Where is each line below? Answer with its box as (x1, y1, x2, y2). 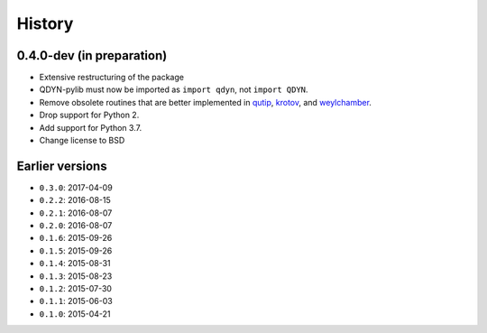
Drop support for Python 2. (39, 109, 140, 121)
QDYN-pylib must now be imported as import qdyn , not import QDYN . (39, 84, 308, 95)
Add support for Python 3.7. (39, 122, 142, 133)
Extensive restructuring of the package (39, 72, 185, 83)
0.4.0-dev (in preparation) (16, 48, 168, 63)
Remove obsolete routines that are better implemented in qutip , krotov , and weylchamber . (39, 97, 372, 107)
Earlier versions (16, 158, 107, 173)
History (16, 14, 74, 33)
